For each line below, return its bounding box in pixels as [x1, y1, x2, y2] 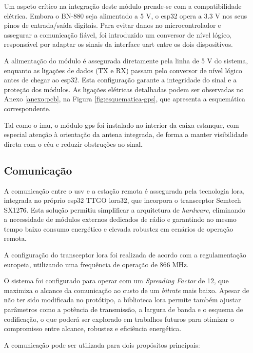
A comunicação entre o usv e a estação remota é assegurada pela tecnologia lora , [4, 185, 245, 196]
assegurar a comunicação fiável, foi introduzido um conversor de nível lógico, [4, 29, 232, 39]
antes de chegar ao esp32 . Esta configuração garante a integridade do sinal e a [4, 75, 237, 85]
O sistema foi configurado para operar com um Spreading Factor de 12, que [4, 275, 229, 286]
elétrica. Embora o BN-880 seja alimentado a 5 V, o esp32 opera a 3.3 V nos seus [4, 10, 247, 20]
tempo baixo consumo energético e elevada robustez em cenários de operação [4, 223, 234, 234]
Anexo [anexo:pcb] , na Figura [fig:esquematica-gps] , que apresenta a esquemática [4, 94, 245, 104]
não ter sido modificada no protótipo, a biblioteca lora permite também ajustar [4, 294, 241, 305]
